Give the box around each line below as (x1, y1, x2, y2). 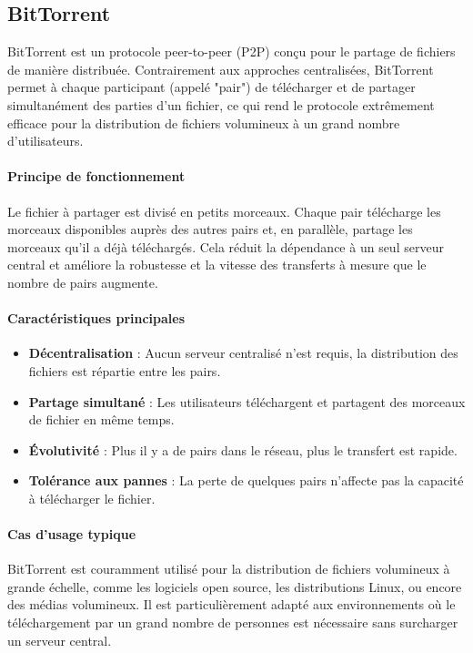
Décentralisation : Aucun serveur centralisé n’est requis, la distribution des (28, 343, 458, 362)
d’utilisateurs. (7, 131, 84, 150)
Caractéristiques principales (7, 309, 186, 328)
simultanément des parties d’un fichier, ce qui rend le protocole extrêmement (7, 95, 435, 114)
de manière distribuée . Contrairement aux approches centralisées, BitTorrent (7, 59, 434, 78)
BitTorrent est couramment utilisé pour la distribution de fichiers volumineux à (7, 559, 450, 578)
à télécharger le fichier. (28, 488, 156, 507)
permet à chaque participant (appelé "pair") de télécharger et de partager (7, 77, 416, 97)
